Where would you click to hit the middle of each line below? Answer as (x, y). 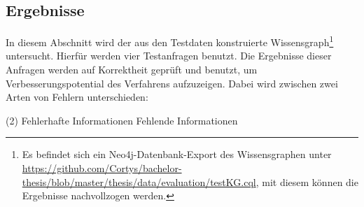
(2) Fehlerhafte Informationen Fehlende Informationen (122, 120)
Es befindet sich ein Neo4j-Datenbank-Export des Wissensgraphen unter (177, 154)
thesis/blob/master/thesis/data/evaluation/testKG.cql (139, 181)
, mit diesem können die (307, 181)
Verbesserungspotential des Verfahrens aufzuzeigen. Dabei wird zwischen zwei (172, 83)
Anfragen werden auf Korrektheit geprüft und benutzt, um (132, 70)
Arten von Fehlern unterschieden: (77, 97)
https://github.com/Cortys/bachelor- (102, 168)
